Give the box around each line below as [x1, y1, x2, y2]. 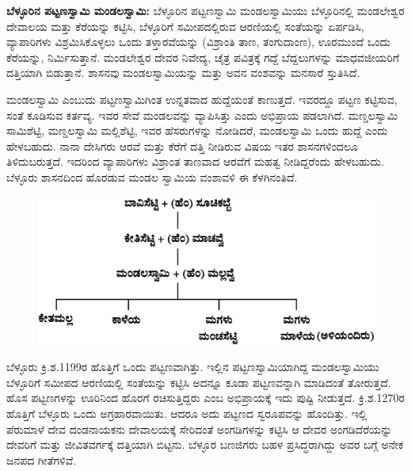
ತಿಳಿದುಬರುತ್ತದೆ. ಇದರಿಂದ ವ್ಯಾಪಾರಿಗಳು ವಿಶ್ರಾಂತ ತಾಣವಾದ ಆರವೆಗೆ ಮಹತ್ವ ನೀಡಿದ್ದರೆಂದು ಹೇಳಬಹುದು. [6, 153, 384, 170]
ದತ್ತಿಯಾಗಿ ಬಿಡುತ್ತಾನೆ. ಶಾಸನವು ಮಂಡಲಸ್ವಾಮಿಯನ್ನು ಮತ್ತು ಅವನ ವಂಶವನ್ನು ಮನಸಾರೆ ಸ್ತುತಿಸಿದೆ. [6, 64, 360, 81]
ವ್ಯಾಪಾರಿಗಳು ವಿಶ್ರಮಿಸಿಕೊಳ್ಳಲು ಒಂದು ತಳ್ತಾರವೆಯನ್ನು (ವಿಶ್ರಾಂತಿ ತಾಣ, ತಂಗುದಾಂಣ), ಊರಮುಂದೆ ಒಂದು [6, 33, 391, 50]
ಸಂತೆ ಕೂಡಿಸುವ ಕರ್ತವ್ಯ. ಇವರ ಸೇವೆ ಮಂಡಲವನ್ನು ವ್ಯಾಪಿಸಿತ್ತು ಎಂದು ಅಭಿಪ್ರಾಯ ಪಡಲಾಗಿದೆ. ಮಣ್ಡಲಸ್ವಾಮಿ [6, 106, 398, 123]
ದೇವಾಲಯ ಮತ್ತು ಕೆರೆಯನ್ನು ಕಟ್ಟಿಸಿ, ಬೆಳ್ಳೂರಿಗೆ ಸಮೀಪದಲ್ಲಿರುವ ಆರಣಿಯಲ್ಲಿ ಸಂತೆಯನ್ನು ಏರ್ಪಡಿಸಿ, [6, 17, 364, 34]
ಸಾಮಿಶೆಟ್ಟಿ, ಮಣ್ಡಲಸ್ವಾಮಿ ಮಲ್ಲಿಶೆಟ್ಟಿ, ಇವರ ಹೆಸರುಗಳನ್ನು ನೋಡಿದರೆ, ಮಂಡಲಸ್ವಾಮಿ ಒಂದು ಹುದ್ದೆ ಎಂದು [6, 122, 388, 139]
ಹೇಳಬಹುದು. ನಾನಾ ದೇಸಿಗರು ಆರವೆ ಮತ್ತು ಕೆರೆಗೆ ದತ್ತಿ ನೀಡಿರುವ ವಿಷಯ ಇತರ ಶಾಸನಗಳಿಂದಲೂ [6, 137, 358, 154]
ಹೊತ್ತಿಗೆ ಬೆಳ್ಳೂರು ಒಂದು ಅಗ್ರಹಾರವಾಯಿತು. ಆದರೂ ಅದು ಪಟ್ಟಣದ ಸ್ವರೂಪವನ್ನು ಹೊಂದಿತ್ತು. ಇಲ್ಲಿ [6, 405, 367, 422]
